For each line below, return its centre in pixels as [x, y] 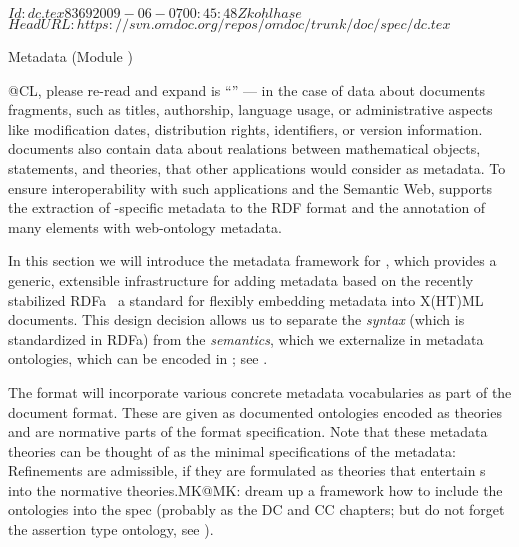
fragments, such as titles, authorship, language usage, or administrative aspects [250, 109]
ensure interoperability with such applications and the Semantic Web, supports [250, 187]
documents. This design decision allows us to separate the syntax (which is [236, 319]
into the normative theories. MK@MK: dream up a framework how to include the [255, 489]
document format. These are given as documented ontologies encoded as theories [255, 411]
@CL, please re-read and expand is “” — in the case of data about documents [246, 89]
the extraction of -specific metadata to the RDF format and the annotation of [247, 207]
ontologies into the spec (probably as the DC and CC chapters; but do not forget [256, 509]
